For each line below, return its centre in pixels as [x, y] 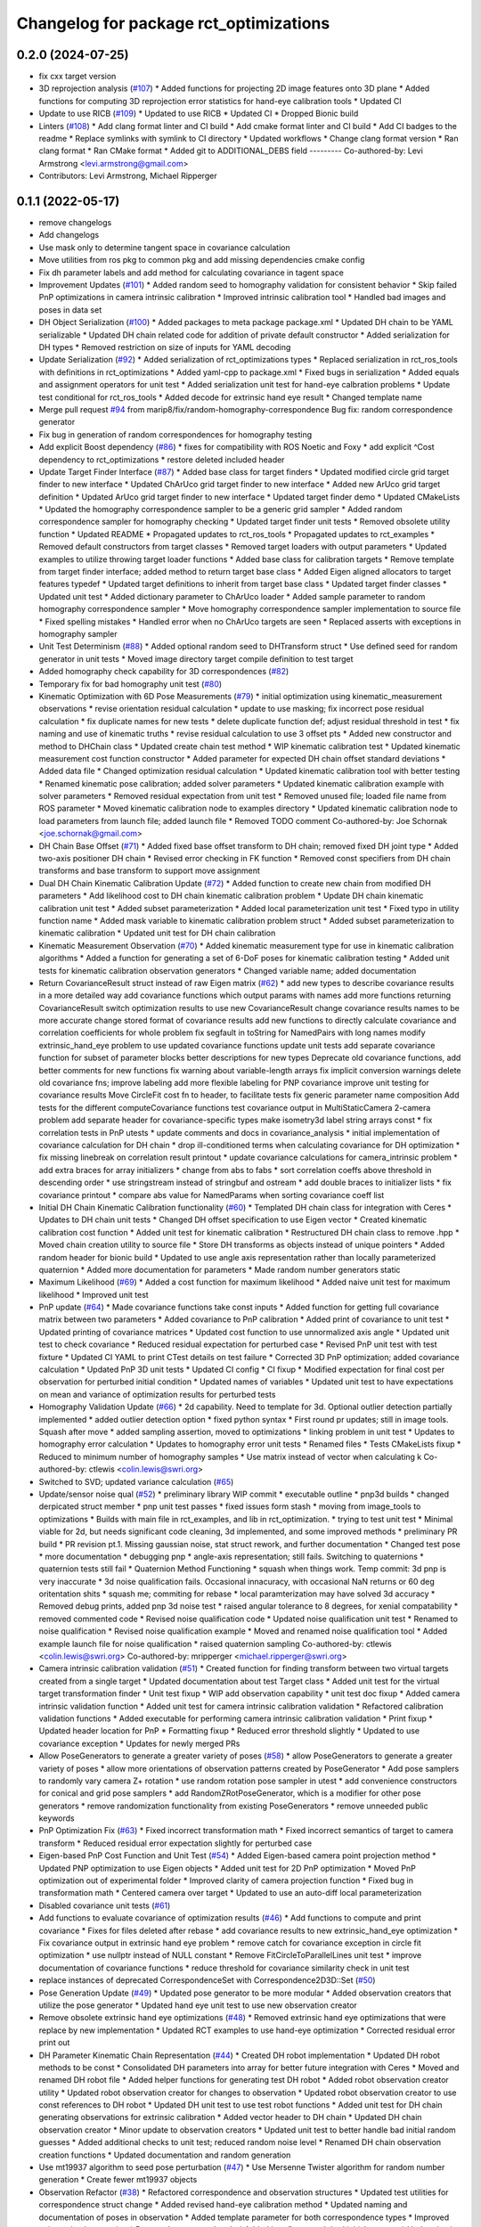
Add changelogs [69, 235]
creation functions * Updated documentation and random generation [165, 2155]
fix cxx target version [77, 77]
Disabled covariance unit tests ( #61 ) [105, 1905]
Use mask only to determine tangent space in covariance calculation [164, 247]
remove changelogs [75, 223]
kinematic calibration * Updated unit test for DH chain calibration [157, 933]
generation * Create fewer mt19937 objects [118, 2180]
